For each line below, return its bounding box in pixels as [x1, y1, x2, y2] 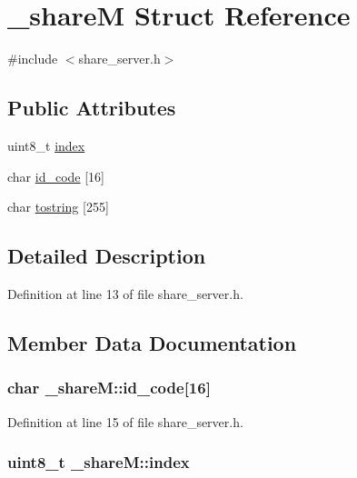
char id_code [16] [7, 166, 105, 185]
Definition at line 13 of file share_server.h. [7, 284, 243, 303]
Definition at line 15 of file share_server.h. [7, 412, 243, 431]
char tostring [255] [7, 197, 109, 216]
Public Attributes [7, 94, 176, 122]
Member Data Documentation [7, 328, 297, 356]
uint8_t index [7, 135, 85, 154]
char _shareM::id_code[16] [7, 376, 211, 399]
